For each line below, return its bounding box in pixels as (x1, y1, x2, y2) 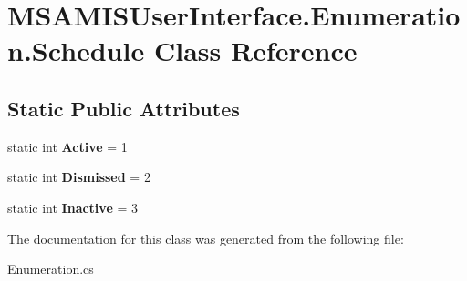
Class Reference (153, 32, 358, 69)
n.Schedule (7, 32, 145, 69)
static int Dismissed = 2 (7, 167, 150, 186)
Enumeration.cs (7, 259, 94, 278)
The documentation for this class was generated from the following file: (7, 228, 404, 247)
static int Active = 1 (7, 136, 128, 156)
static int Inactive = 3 (7, 197, 138, 216)
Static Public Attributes (7, 94, 240, 122)
